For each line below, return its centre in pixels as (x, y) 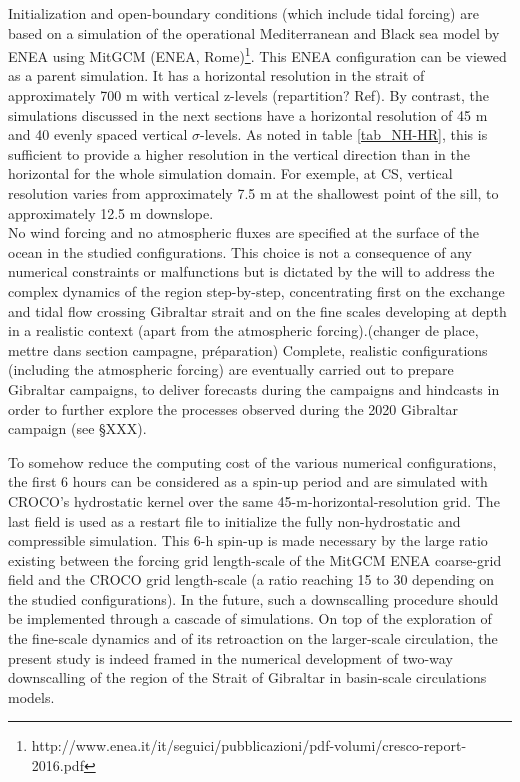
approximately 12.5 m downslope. (111, 212)
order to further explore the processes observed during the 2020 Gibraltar (233, 408)
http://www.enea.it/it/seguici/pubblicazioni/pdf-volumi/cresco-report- (249, 745)
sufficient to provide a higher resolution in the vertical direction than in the (239, 153)
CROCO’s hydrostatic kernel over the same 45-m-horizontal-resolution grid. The (254, 500)
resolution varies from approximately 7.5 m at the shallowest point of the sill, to (253, 193)
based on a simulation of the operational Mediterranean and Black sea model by (254, 32)
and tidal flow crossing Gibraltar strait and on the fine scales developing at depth (257, 310)
